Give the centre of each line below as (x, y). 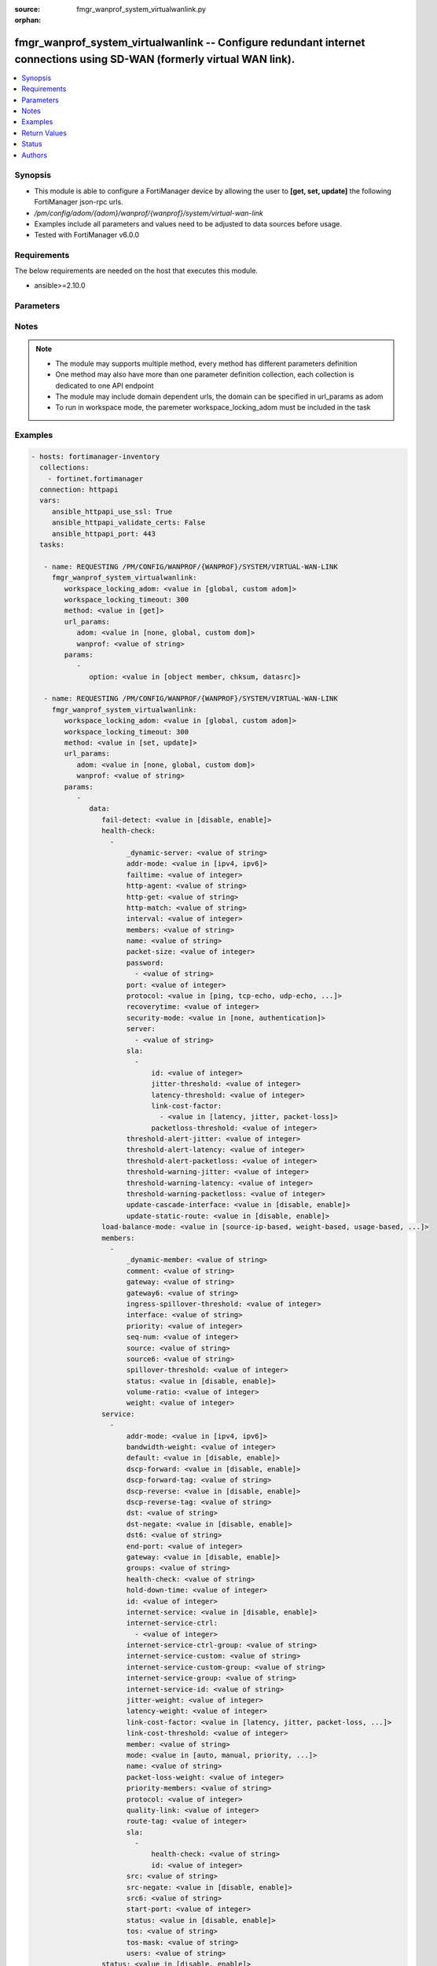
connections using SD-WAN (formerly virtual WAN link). (155, 59)
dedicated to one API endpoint (105, 385)
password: (145, 963)
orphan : (28, 20)
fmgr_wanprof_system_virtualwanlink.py (141, 9)
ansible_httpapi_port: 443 (104, 534)
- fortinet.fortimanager (95, 479)
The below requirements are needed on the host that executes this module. (136, 271)
